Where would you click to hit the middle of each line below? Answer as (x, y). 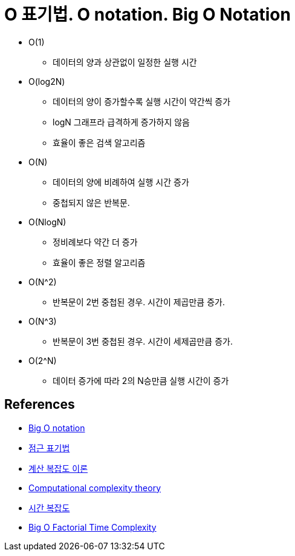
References (40, 405)
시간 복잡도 (49, 508)
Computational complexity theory (95, 488)
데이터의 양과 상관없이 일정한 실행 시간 (125, 62)
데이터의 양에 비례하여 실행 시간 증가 (121, 182)
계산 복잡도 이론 (58, 468)
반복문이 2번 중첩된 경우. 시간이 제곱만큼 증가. (139, 302)
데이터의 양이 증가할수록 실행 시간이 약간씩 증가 (142, 101)
